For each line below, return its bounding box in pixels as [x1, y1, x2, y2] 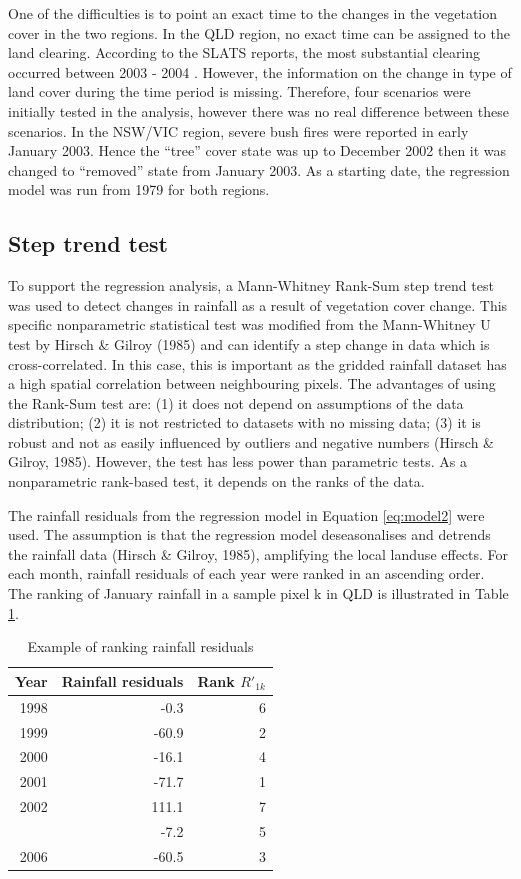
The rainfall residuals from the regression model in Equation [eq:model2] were [8, 504, 485, 525]
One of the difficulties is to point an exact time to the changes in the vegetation [8, 3, 498, 23]
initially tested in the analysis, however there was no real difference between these [8, 100, 509, 121]
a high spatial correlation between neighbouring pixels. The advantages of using [8, 373, 496, 394]
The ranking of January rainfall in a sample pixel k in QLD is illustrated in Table [8, 583, 509, 604]
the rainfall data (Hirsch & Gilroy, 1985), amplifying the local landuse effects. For [8, 543, 509, 564]
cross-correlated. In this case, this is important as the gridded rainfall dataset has [8, 353, 507, 374]
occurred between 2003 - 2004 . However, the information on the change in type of [8, 61, 512, 82]
